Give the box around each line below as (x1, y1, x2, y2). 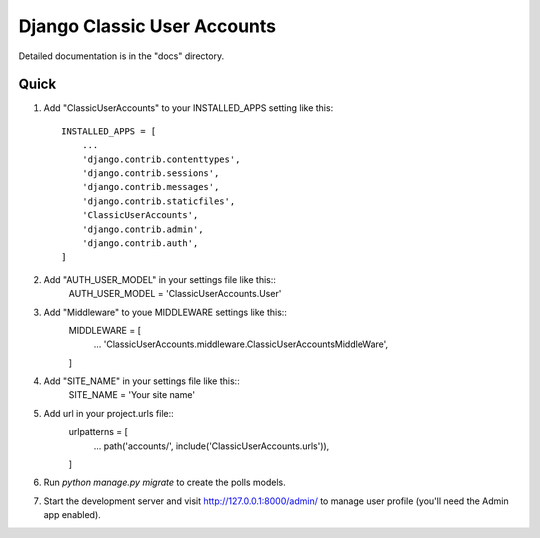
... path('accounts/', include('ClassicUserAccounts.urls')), (93, 440, 330, 452)
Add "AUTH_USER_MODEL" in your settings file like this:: (43, 273, 277, 285)
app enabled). (43, 509, 102, 521)
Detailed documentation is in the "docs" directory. (18, 50, 225, 62)
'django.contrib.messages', (81, 181, 220, 193)
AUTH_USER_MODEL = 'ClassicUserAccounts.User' (68, 288, 282, 300)
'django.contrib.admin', (81, 223, 204, 235)
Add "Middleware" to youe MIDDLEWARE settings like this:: (43, 306, 287, 318)
